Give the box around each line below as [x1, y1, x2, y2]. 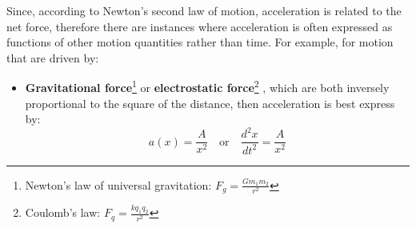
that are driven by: [6, 49, 99, 66]
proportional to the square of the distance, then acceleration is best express [25, 94, 395, 111]
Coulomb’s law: [25, 204, 101, 221]
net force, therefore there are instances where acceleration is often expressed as [6, 18, 393, 34]
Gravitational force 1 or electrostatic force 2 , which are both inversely [25, 77, 390, 96]
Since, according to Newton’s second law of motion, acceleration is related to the [6, 2, 402, 18]
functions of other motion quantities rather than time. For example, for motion [6, 34, 394, 50]
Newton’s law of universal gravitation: [25, 176, 212, 193]
